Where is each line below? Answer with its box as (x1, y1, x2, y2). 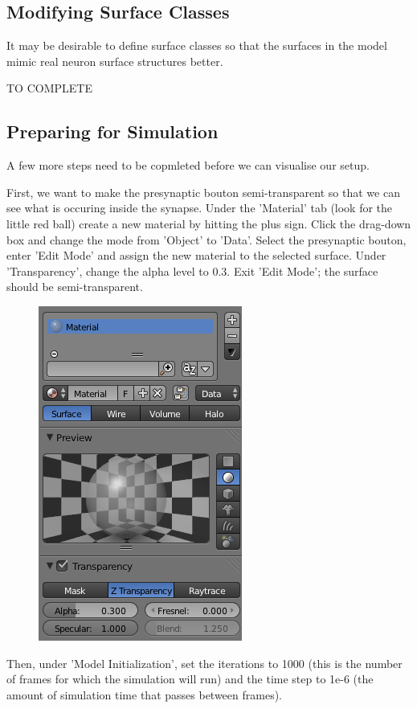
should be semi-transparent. (6, 278, 143, 295)
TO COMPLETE (6, 80, 92, 96)
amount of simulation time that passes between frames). (6, 686, 282, 703)
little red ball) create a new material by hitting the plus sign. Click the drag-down (6, 215, 411, 232)
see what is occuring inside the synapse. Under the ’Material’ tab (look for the (6, 199, 393, 216)
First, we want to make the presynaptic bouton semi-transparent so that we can (6, 183, 400, 200)
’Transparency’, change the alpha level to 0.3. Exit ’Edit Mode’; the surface (6, 262, 378, 279)
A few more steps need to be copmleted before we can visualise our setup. (6, 157, 370, 174)
